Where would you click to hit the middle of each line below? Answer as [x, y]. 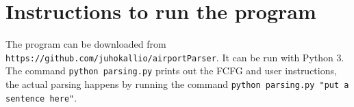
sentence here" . [41, 97]
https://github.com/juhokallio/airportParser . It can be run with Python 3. [175, 57]
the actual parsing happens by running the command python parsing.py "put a [177, 84]
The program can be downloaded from [86, 44]
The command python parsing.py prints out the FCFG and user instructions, [171, 71]
